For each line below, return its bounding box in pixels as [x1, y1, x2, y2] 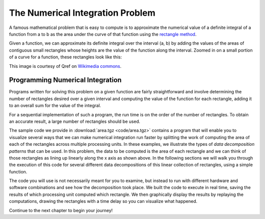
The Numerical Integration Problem [9, 7, 156, 18]
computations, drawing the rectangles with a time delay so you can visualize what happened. [9, 198, 198, 204]
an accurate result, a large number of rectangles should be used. [9, 118, 140, 124]
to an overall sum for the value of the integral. [9, 103, 102, 109]
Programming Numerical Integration [9, 76, 122, 84]
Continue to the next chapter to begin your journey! [9, 207, 113, 213]
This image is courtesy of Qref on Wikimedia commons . [9, 63, 122, 69]
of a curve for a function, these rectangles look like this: [9, 54, 122, 60]
